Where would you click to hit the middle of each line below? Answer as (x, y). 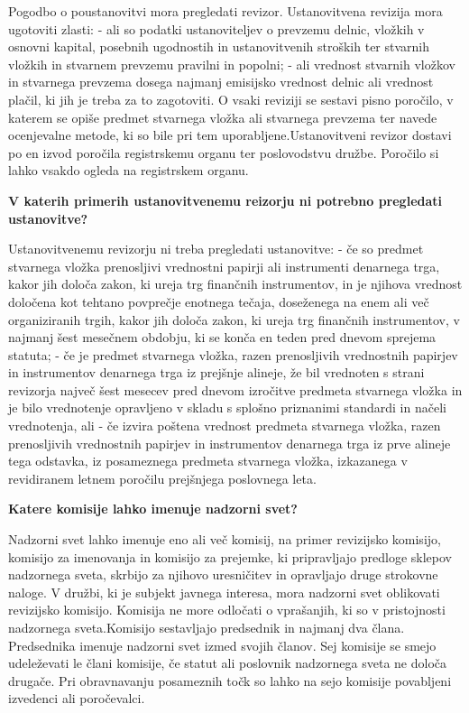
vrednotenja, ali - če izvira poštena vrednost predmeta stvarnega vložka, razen (225, 426)
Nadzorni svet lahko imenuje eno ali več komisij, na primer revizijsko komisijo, (225, 539)
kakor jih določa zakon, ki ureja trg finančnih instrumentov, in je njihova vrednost (235, 284)
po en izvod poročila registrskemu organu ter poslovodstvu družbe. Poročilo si (224, 152)
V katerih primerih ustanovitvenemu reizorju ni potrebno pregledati (225, 200)
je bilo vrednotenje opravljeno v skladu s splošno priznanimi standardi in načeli (227, 407)
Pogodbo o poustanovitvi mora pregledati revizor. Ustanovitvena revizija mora (225, 11)
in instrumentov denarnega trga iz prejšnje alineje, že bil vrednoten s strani (216, 372)
